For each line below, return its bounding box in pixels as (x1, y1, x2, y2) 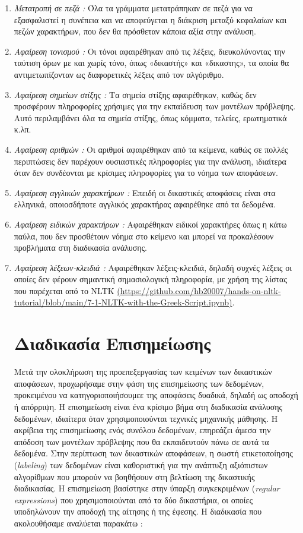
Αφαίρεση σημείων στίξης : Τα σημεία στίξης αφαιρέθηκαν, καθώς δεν (14, 88, 257, 100)
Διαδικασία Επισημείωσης (14, 331, 211, 355)
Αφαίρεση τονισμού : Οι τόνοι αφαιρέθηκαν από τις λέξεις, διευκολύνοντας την (14, 45, 285, 57)
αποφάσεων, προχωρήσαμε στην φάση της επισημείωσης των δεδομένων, (14, 377, 264, 389)
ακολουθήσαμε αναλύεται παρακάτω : (14, 516, 143, 529)
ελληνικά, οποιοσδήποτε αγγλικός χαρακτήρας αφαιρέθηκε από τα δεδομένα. (14, 198, 276, 210)
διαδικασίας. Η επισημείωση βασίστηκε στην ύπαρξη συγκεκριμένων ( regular (14, 482, 280, 494)
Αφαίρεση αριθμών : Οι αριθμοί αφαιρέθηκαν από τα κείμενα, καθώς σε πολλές (14, 143, 288, 155)
